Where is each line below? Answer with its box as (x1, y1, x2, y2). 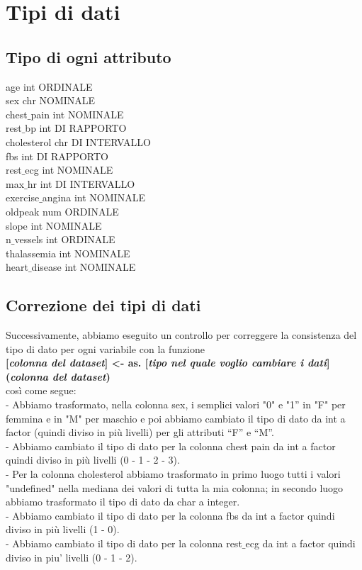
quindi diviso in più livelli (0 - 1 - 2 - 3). (6, 452, 180, 467)
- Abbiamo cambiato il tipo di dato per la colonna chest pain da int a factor (6, 438, 336, 453)
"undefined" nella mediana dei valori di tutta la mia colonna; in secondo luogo (6, 480, 344, 495)
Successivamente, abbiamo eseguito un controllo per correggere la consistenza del (6, 328, 357, 342)
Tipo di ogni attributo (6, 45, 171, 67)
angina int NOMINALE (42, 190, 145, 205)
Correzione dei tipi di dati (6, 294, 201, 316)
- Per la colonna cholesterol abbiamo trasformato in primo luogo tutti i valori (6, 466, 341, 481)
